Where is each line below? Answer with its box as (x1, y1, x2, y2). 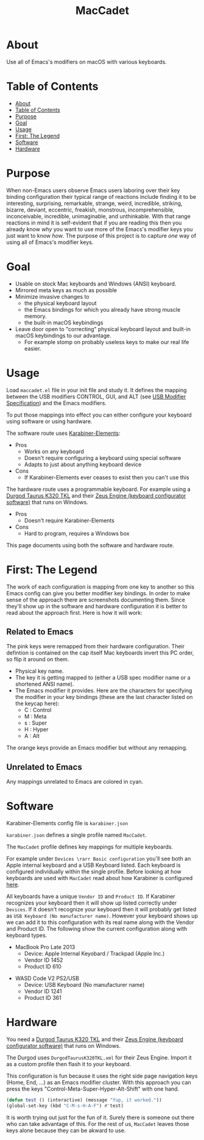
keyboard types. (6, 931, 47, 939)
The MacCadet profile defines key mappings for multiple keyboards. (6, 843, 174, 851)
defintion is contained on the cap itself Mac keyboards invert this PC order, (6, 649, 194, 656)
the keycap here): (15, 700, 60, 708)
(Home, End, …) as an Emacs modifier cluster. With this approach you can (6, 1079, 192, 1086)
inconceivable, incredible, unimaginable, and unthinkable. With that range (6, 212, 191, 220)
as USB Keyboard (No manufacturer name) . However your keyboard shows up (6, 912, 198, 920)
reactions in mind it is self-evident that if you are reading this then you (6, 219, 182, 226)
